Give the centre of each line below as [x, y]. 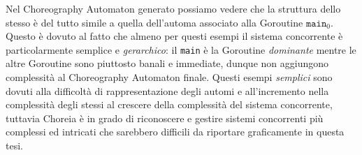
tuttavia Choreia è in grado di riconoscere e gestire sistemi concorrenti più [165, 118]
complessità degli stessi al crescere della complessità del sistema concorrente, [169, 104]
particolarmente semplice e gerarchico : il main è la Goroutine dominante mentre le [181, 49]
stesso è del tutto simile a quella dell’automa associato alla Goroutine [154, 22]
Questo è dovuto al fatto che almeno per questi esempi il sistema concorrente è [174, 36]
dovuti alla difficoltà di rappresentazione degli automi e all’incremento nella [167, 90]
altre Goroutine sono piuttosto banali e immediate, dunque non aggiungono [167, 63]
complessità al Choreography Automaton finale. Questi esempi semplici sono [169, 77]
